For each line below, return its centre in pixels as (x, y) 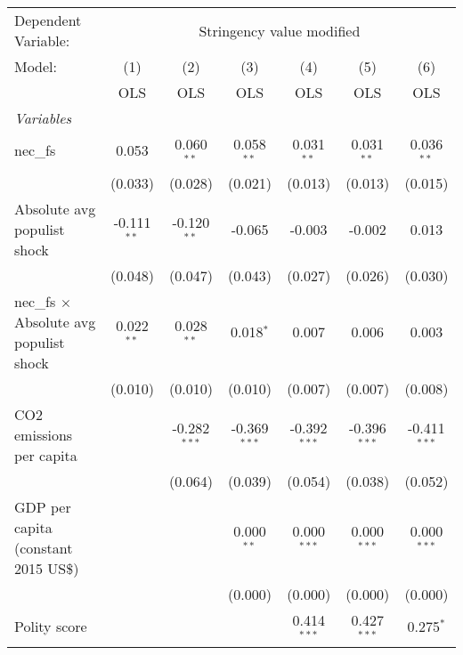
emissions (44, 434)
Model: (36, 66)
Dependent (48, 20)
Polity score (51, 627)
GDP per (43, 506)
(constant (44, 547)
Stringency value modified (280, 30)
